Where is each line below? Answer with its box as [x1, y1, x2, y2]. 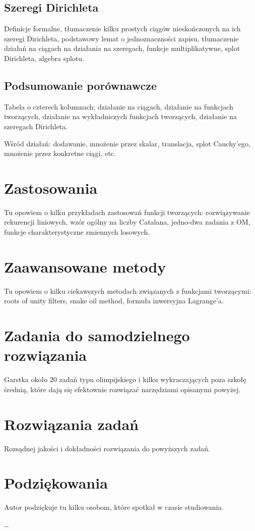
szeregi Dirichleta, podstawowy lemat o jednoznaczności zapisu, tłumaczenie [4, 33, 239, 43]
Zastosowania [4, 177, 98, 198]
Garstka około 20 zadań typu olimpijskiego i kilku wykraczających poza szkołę [4, 374, 246, 385]
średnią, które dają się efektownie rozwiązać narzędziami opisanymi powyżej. [4, 384, 241, 394]
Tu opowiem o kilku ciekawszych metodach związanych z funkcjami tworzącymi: [4, 285, 251, 296]
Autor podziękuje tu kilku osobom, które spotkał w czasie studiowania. [4, 502, 224, 512]
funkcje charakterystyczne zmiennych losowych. [4, 227, 150, 237]
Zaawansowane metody [4, 256, 166, 277]
